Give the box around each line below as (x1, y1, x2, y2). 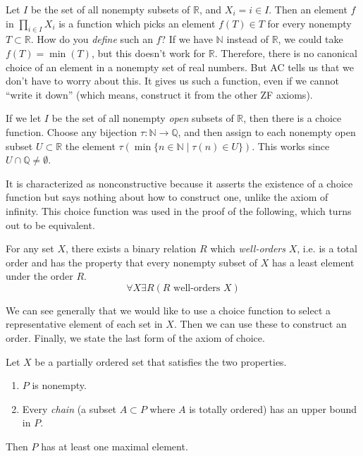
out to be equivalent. (6, 217, 95, 232)
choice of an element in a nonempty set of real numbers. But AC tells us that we (6, 59, 355, 74)
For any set (6, 241, 54, 256)
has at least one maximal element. (41, 439, 188, 454)
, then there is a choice (243, 111, 342, 125)
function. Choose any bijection (6, 124, 137, 139)
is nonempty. (32, 378, 87, 393)
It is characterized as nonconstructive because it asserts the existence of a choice (6, 175, 353, 190)
